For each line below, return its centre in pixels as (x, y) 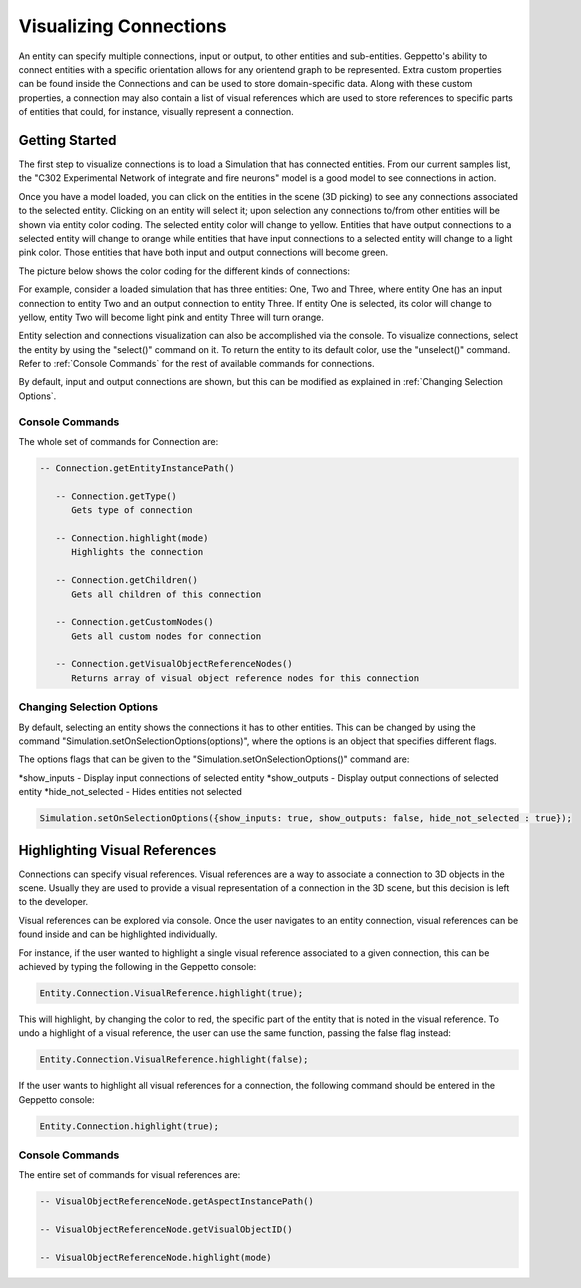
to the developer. (53, 902)
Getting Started (67, 140)
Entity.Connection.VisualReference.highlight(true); (171, 993)
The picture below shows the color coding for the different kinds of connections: (184, 271)
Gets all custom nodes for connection (166, 636)
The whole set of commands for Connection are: (118, 442)
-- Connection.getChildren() (127, 580)
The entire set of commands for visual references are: (129, 1175)
